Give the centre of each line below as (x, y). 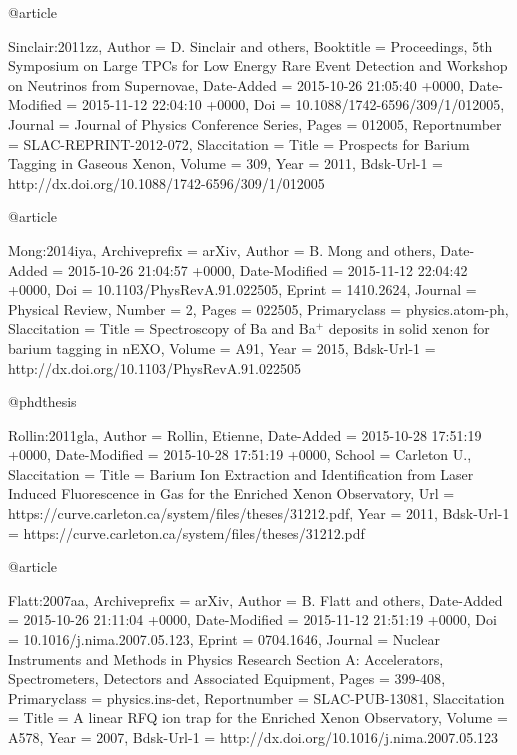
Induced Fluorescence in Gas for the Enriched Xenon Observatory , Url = (231, 493)
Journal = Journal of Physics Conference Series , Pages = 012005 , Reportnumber (255, 123)
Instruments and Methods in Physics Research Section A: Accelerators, (226, 658)
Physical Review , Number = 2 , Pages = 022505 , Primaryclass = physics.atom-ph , (258, 308)
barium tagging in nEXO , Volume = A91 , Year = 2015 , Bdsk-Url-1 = (222, 347)
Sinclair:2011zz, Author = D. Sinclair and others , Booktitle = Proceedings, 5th (250, 45)
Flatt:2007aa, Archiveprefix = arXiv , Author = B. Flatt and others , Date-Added (255, 599)
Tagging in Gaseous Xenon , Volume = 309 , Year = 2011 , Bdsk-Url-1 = (225, 163)
